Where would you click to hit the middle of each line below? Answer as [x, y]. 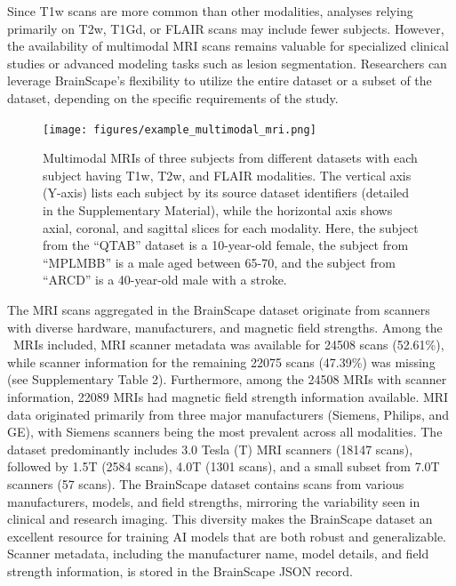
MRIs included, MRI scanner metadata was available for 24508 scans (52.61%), [228, 345]
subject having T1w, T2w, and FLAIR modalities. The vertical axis [227, 175]
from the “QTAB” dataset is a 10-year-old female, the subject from [226, 245]
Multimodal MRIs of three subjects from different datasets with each [230, 158]
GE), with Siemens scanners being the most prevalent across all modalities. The [225, 432]
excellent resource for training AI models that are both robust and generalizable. [227, 536]
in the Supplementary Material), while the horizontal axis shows [218, 210]
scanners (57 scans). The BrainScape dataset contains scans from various [206, 483]
